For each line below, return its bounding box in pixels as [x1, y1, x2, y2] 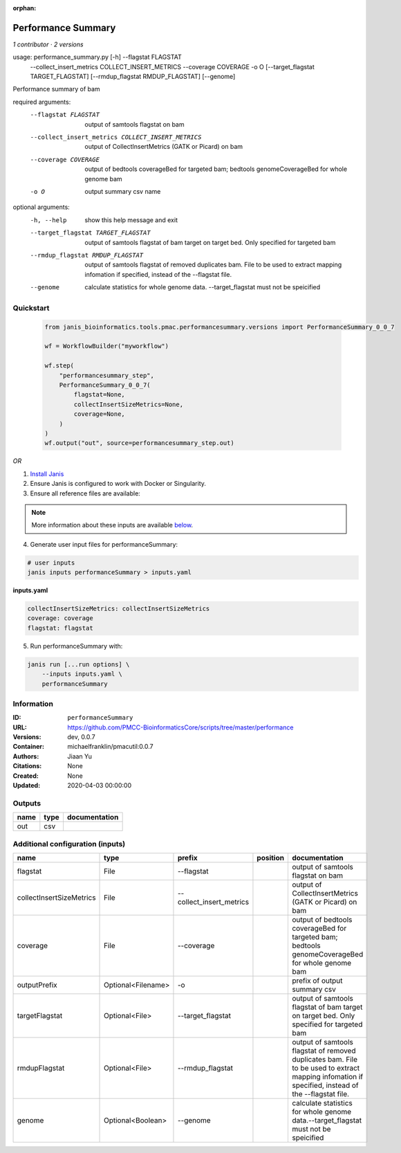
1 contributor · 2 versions [12, 40, 84, 48]
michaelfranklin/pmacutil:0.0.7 [67, 743, 153, 751]
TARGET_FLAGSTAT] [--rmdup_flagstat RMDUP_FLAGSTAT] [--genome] [30, 73, 236, 81]
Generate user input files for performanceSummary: [30, 540, 178, 548]
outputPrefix [17, 980, 58, 990]
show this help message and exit [84, 215, 178, 224]
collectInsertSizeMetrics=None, [73, 400, 183, 408]
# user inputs [27, 559, 75, 567]
